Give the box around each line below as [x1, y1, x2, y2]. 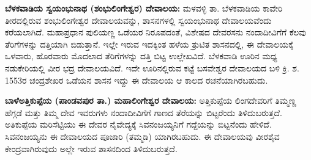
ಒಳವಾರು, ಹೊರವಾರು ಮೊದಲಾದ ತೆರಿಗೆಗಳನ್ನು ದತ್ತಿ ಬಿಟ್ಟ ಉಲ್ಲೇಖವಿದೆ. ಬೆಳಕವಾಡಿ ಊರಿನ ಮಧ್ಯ [5, 49, 277, 62]
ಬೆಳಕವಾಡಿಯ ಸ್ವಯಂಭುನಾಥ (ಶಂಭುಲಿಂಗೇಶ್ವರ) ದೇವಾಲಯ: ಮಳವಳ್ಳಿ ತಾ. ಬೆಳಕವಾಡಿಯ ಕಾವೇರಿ [5, 2, 283, 14]
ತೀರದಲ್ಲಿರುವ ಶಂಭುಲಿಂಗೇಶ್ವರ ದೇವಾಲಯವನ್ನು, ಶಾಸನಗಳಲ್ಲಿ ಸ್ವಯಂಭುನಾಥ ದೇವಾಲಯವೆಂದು [5, 13, 272, 26]
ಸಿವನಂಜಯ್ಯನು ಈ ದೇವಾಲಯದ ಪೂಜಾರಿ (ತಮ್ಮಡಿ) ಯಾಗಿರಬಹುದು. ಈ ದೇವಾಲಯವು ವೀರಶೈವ [5, 129, 280, 142]
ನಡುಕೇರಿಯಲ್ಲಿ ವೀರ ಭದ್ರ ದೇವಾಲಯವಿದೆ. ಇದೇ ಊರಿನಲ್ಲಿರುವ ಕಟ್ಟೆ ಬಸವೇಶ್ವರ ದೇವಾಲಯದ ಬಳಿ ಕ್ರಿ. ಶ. [5, 61, 299, 74]
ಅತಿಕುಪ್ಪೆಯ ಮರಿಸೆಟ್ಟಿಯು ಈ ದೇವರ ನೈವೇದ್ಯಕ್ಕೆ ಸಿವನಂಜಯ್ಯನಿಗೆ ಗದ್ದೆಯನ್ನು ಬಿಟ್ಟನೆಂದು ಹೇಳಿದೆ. [5, 118, 272, 131]
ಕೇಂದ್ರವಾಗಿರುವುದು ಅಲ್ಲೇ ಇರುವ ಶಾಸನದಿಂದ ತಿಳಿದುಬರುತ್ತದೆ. [5, 142, 178, 155]
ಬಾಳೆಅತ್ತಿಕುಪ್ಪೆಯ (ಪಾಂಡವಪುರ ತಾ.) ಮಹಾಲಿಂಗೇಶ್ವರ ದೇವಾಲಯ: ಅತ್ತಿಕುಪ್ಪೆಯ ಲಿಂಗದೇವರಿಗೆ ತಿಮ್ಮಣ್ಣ [5, 94, 296, 107]
